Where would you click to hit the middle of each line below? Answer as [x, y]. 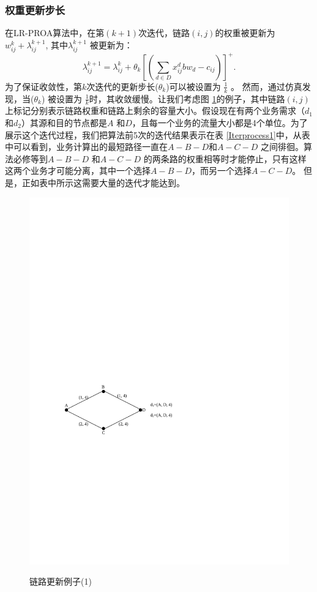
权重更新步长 [35, 9]
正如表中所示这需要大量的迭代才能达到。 [103, 182]
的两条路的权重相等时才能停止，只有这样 [225, 158]
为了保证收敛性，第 [43, 86]
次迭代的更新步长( [122, 86]
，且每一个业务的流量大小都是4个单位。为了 [220, 122]
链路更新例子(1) [61, 581]
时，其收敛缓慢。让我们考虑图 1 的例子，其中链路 [187, 98]
